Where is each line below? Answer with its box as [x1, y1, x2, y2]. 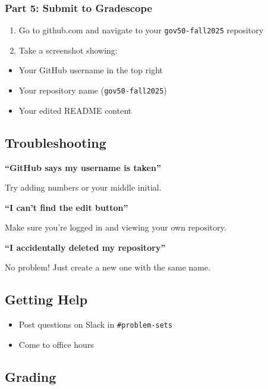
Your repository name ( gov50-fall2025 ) [18, 84, 167, 97]
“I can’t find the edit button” [5, 201, 128, 213]
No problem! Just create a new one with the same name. [5, 261, 211, 273]
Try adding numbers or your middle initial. [5, 181, 162, 194]
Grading [5, 367, 56, 385]
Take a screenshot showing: [18, 43, 118, 56]
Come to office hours [18, 338, 94, 350]
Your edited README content [18, 104, 132, 116]
